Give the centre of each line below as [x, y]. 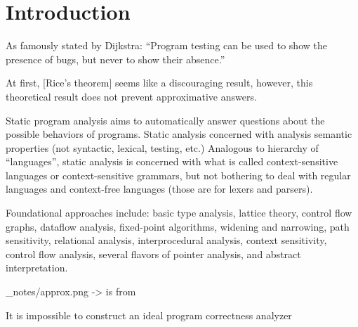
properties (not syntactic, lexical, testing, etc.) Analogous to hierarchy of [162, 147]
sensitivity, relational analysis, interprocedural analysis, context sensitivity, [166, 240]
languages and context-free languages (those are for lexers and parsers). [159, 189]
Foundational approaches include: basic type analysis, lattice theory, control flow [179, 213]
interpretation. [37, 268]
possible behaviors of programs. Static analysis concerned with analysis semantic [179, 134]
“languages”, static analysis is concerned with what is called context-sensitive [172, 161]
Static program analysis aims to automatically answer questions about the [165, 120]
